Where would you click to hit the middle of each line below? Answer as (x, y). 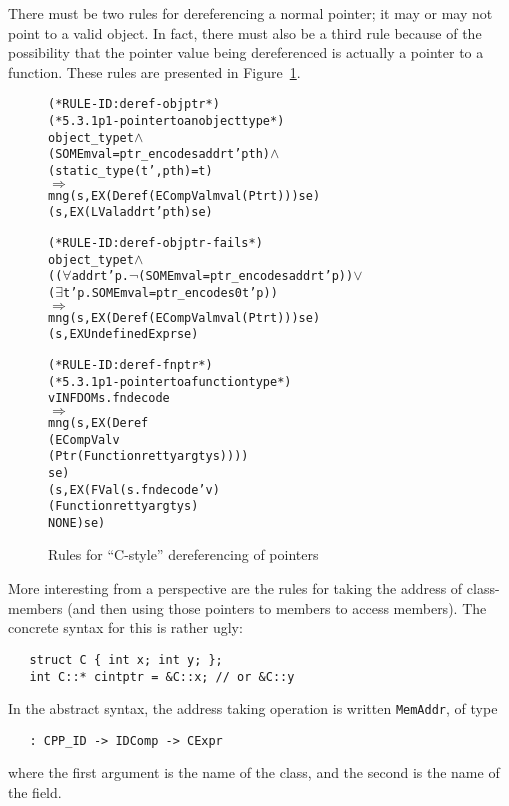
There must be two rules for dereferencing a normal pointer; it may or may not (250, 13)
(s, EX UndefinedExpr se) (123, 334)
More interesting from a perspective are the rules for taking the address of (235, 588)
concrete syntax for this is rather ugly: (125, 627)
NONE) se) (77, 522)
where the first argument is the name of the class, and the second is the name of (254, 772)
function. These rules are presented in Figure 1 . (154, 71)
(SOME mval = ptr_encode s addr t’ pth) (159, 154)
